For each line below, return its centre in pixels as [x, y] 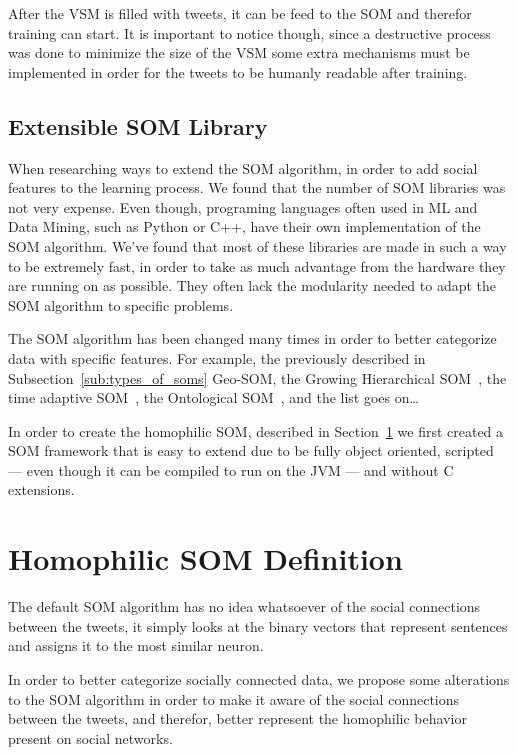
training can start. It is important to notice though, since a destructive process [249, 32]
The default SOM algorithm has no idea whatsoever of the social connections [244, 606]
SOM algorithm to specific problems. [121, 304]
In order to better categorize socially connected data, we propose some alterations [259, 678]
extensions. [41, 489]
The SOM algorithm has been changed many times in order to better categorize [252, 338]
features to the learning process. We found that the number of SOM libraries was [257, 187]
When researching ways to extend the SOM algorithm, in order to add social [243, 167]
